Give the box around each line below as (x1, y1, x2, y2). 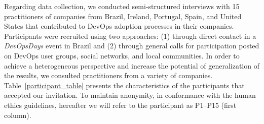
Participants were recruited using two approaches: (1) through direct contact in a (4, 30, 256, 41)
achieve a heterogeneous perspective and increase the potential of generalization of (4, 60, 259, 71)
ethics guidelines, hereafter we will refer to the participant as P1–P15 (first (4, 99, 237, 110)
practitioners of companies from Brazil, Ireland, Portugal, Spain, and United (4, 11, 242, 21)
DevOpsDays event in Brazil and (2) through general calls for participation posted (4, 40, 259, 51)
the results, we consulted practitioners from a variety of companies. (4, 70, 213, 81)
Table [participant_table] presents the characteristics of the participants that (4, 80, 245, 90)
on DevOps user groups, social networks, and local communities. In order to (4, 50, 240, 60)
